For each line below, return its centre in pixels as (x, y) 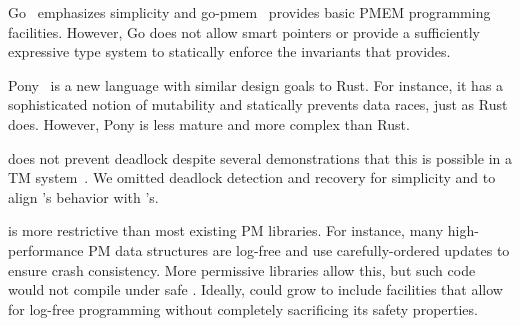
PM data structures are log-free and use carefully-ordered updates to (299, 249)
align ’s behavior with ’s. (83, 196)
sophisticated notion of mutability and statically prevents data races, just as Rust (258, 104)
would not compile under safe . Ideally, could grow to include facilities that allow (255, 289)
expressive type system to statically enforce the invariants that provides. (229, 51)
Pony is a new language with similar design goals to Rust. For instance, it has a (256, 84)
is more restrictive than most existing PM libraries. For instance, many (226, 230)
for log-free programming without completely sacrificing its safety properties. (243, 308)
